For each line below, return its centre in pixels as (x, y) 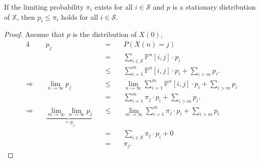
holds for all (80, 16)
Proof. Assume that (34, 34)
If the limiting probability (44, 7)
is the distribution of (105, 34)
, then (26, 16)
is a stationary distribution (214, 7)
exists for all (114, 7)
